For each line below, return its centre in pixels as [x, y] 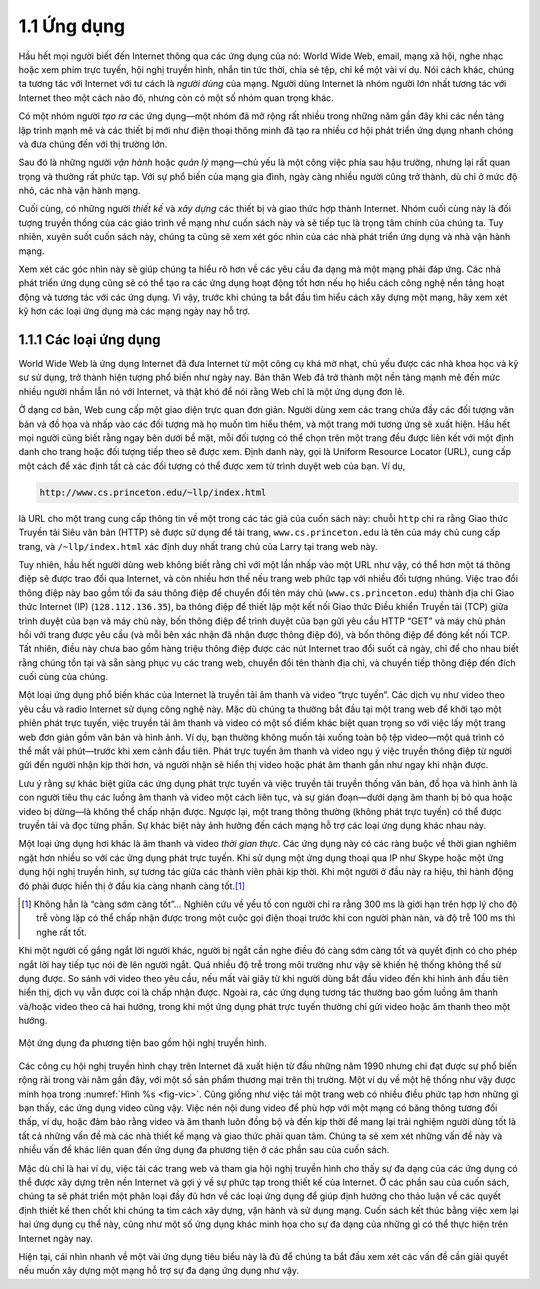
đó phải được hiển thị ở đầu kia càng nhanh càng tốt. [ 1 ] [131, 886]
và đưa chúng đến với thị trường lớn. [93, 144]
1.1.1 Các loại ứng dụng [89, 339]
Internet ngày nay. [56, 1238]
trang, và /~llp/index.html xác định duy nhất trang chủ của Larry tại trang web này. [198, 546]
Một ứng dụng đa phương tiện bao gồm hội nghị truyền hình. [142, 1043]
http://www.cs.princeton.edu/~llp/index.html [153, 492]
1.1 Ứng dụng [72, 26]
